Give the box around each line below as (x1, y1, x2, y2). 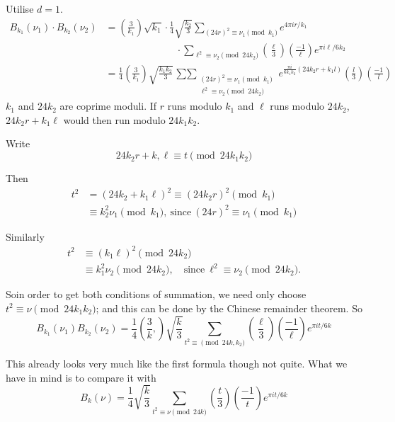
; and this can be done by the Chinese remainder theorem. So (96, 300, 362, 315)
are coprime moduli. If (59, 98, 157, 113)
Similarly (6, 229, 45, 244)
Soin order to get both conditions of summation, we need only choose (6, 287, 307, 302)
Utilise (6, 1, 34, 16)
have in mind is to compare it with (6, 370, 156, 384)
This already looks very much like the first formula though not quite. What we (6, 356, 348, 371)
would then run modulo (63, 112, 166, 127)
